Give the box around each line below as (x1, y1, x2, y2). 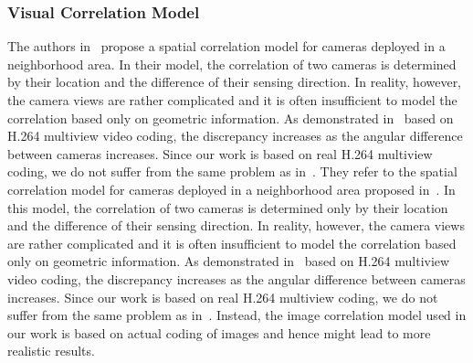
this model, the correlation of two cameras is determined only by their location (7, 198, 448, 217)
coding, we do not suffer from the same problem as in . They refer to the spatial (7, 162, 457, 181)
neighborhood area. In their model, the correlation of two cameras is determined (7, 54, 457, 73)
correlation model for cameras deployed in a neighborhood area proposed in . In (7, 179, 456, 198)
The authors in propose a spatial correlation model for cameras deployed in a (7, 37, 446, 56)
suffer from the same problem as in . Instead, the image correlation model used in (7, 305, 467, 325)
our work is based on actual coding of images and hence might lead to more (7, 323, 431, 342)
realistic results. (7, 341, 95, 360)
